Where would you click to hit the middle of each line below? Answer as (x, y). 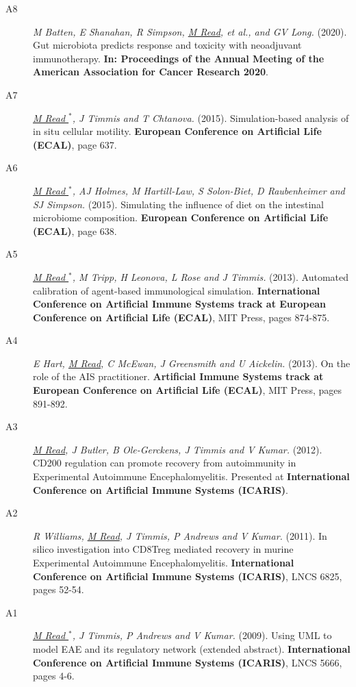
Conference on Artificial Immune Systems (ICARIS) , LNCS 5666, (188, 662)
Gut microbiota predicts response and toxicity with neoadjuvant (167, 45)
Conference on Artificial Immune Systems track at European (180, 304)
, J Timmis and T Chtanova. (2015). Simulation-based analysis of (211, 117)
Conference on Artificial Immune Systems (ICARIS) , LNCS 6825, (188, 576)
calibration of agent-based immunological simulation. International (177, 290)
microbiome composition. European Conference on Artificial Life (181, 217)
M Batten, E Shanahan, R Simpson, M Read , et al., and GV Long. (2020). (190, 31)
